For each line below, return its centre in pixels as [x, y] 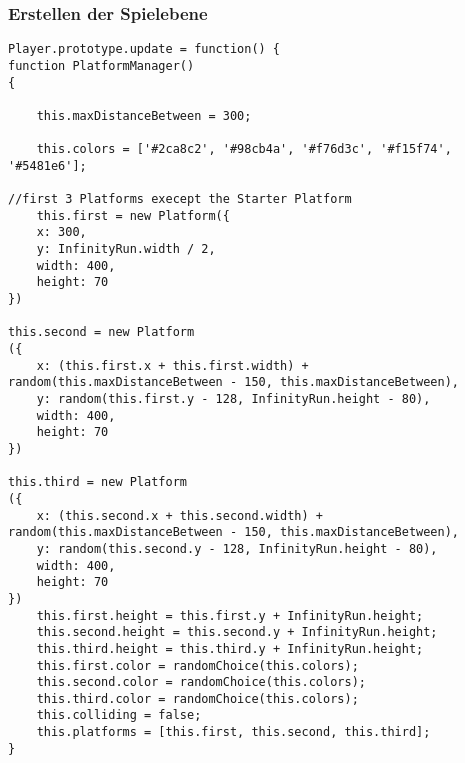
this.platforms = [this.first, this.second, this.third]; [233, 732]
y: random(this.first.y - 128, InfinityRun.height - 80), [233, 399]
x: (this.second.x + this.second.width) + [179, 515]
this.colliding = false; [119, 715]
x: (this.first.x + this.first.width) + [172, 365]
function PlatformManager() [101, 65]
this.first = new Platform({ [133, 215]
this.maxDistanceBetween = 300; [144, 115]
